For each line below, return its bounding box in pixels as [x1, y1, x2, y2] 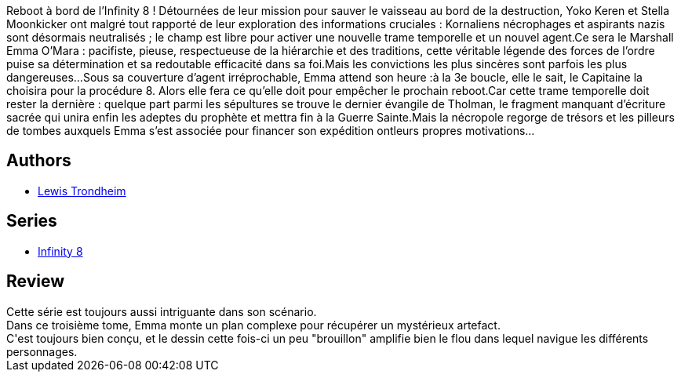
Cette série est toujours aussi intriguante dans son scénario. [6, 304, 317, 318]
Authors [6, 151, 71, 171]
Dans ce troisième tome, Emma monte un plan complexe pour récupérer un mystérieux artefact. [6, 318, 501, 332]
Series [6, 211, 57, 231]
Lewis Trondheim [38, 184, 126, 198]
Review [6, 271, 65, 292]
